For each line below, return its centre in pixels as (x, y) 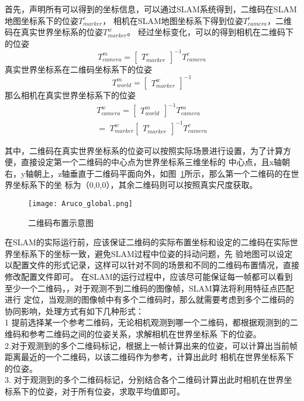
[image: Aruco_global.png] (80, 204)
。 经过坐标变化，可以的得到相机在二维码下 (210, 32)
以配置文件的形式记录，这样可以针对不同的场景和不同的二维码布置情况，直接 (152, 265)
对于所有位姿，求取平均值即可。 (123, 391)
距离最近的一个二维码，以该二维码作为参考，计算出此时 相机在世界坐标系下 (149, 357)
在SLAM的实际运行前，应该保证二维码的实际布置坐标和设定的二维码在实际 (147, 242)
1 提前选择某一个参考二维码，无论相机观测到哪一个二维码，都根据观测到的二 (151, 322)
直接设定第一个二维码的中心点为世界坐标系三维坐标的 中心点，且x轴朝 (156, 162)
